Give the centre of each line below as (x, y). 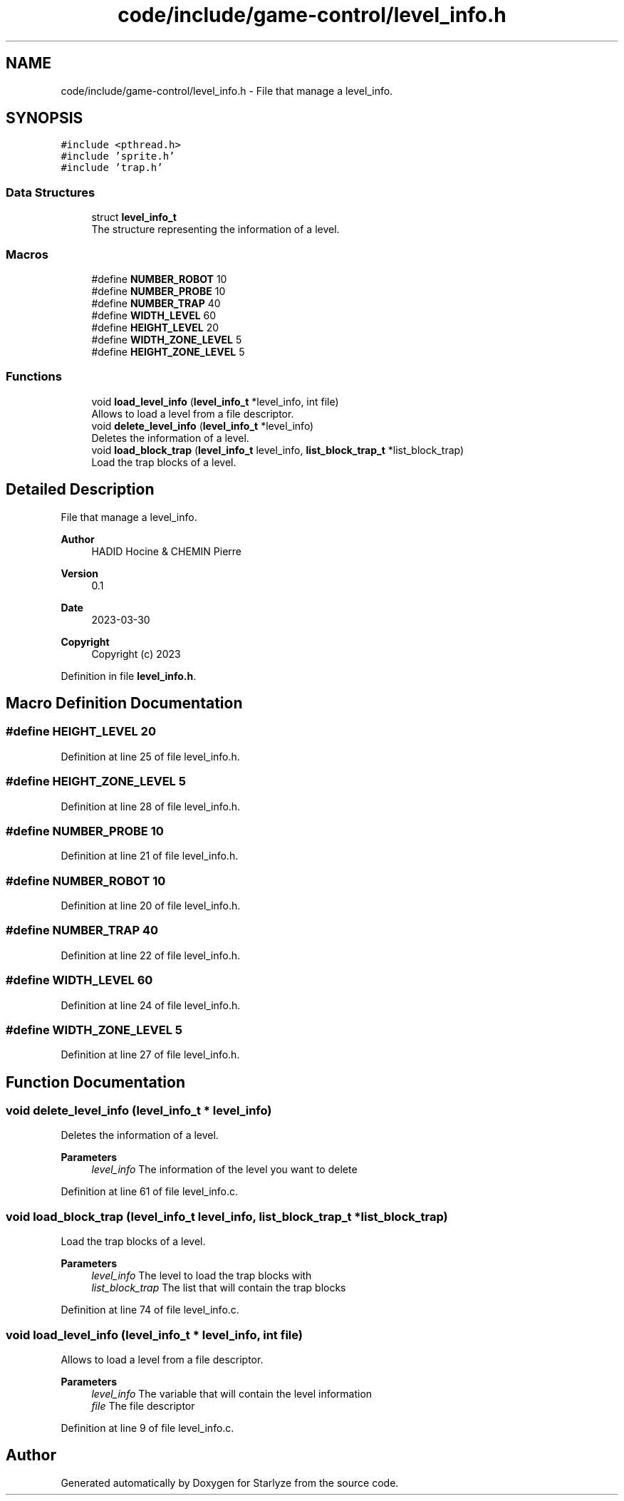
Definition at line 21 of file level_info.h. (150, 856)
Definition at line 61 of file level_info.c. (150, 1192)
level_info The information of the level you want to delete (224, 1170)
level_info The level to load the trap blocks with (202, 1276)
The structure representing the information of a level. (215, 229)
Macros (27, 254)
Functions (34, 377)
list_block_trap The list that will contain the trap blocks (219, 1288)
